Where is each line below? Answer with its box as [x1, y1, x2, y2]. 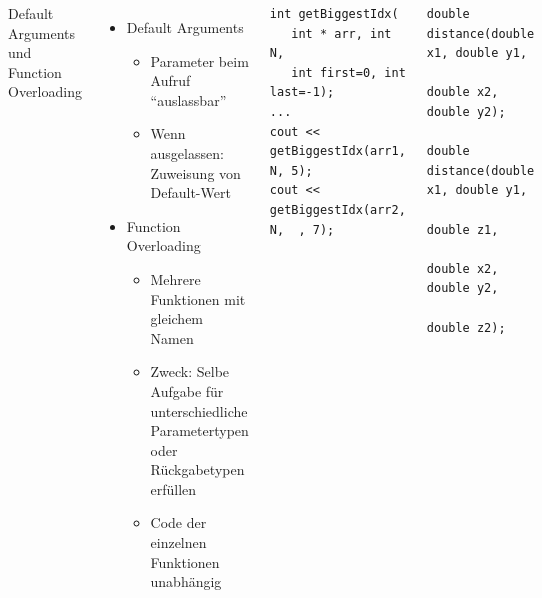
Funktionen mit [150, 288, 246, 309]
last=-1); [269, 85, 335, 100]
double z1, [426, 222, 499, 237]
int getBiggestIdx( [269, 7, 399, 21]
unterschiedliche [150, 400, 248, 421]
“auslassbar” [150, 89, 227, 110]
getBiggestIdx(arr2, [269, 202, 406, 217]
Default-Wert [150, 182, 231, 203]
